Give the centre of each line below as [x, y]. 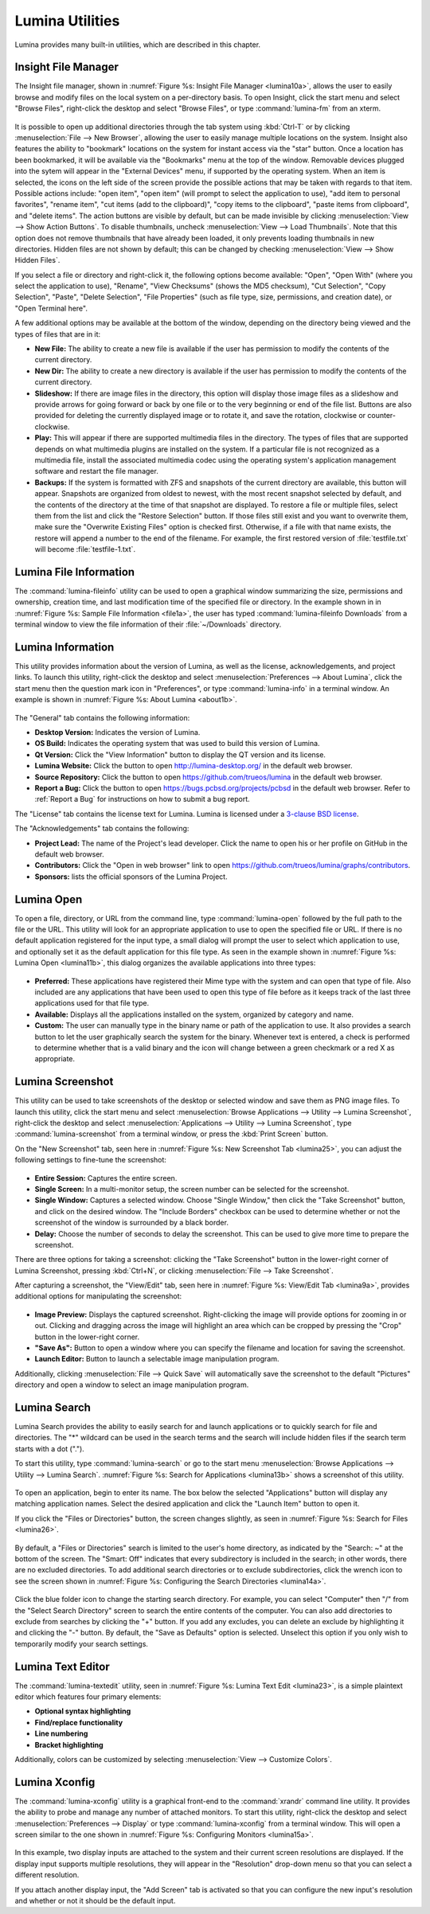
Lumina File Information [75, 572]
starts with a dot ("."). [50, 1448]
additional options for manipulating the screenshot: [98, 1296]
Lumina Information [64, 647]
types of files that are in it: [58, 334]
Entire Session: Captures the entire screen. [106, 1178]
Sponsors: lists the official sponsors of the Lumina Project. [131, 877]
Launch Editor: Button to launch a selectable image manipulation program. [157, 1359]
